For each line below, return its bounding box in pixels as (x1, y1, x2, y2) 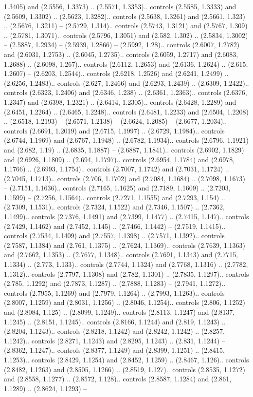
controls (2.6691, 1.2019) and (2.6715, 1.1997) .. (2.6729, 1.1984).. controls (4, 125, 225, 135)
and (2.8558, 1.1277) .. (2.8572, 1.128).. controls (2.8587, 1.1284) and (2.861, (4, 374, 232, 384)
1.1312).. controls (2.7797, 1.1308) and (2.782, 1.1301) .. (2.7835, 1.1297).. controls (4, 268, 249, 279)
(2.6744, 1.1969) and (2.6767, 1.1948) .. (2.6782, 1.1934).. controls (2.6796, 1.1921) (4, 135, 249, 145)
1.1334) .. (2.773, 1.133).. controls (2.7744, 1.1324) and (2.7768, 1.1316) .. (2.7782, (4, 259, 248, 269)
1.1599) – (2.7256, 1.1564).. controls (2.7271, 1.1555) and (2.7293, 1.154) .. (4, 192, 225, 202)
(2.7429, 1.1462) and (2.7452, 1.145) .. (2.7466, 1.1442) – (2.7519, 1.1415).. (4, 221, 226, 231)
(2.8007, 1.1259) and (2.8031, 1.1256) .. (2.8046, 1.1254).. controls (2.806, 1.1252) (4, 297, 245, 307)
